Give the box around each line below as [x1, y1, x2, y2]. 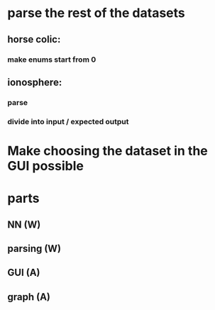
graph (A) [7, 291, 51, 303]
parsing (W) [7, 243, 62, 255]
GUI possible [7, 157, 84, 174]
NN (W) [7, 218, 41, 231]
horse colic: [7, 33, 61, 45]
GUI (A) [7, 267, 40, 279]
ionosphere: [7, 76, 62, 88]
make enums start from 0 [7, 55, 97, 65]
